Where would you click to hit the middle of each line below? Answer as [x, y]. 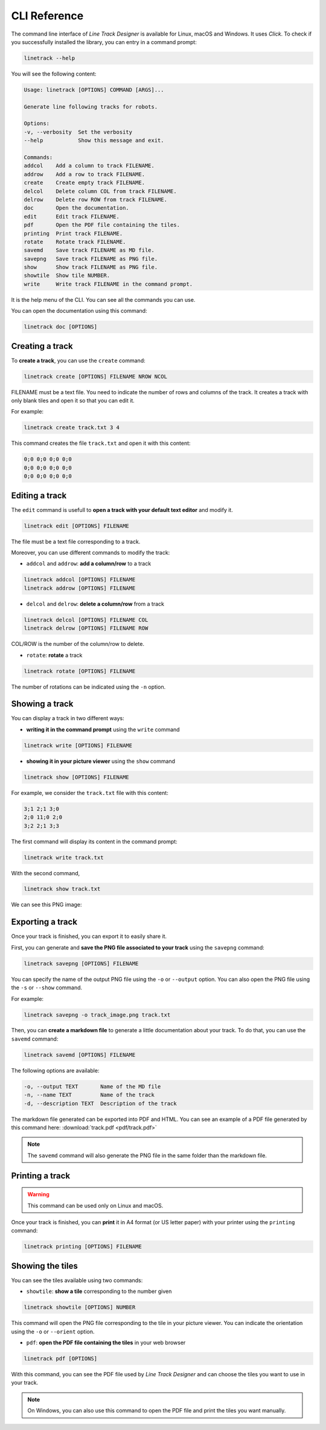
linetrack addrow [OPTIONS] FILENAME [80, 588]
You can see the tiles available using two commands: [77, 1280]
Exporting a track [44, 922]
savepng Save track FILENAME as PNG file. [91, 259]
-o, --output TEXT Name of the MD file [92, 1086]
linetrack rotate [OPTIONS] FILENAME [80, 671]
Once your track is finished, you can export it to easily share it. [89, 936]
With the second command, [46, 873]
